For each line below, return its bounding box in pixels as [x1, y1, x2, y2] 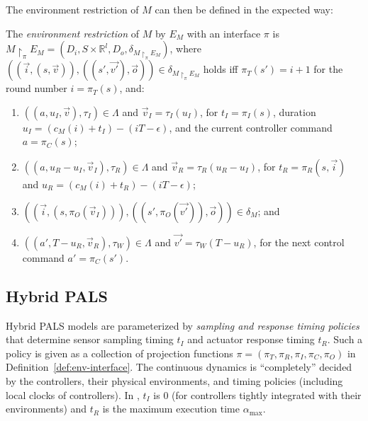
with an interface [186, 25, 261, 40]
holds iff [203, 62, 238, 76]
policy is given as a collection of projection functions [6, 345, 233, 360]
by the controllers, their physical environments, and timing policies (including [6, 373, 343, 388]
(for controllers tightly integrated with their [172, 387, 362, 402]
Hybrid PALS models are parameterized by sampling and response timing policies [6, 318, 359, 333]
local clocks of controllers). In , [6, 387, 140, 402]
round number [6, 81, 67, 96]
